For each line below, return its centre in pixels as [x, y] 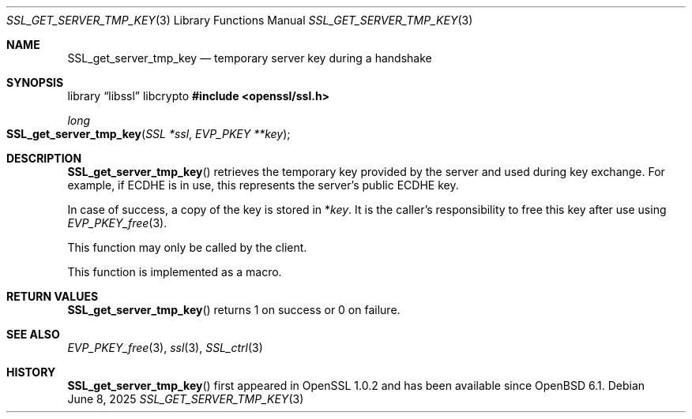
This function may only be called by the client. [187, 247]
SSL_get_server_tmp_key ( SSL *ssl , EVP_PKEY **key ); [149, 134]
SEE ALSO [33, 334]
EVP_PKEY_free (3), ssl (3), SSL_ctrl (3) [165, 348]
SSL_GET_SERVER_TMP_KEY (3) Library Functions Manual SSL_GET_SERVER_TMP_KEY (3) [240, 20]
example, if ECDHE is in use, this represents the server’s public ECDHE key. [263, 185]
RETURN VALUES [53, 296]
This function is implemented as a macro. [175, 272]
